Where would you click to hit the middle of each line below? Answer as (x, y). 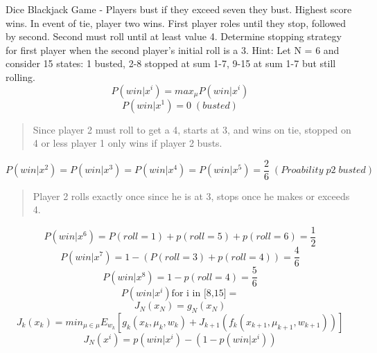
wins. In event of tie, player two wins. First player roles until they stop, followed (176, 22)
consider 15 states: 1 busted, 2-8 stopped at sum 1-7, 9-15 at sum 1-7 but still (171, 63)
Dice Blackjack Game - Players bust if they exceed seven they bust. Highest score (179, 9)
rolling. (20, 76)
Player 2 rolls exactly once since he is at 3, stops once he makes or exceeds (191, 196)
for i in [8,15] (199, 294)
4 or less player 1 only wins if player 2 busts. (128, 143)
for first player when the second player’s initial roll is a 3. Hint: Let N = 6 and (173, 49)
